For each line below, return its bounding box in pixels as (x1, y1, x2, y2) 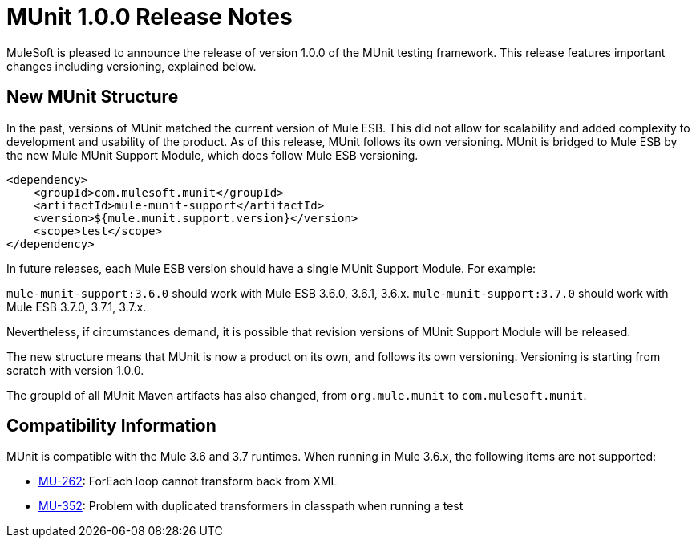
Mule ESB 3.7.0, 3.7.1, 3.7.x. (6, 299, 147, 314)
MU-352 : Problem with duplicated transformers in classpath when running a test (38, 499, 463, 514)
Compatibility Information (6, 416, 216, 436)
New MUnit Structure (6, 87, 179, 108)
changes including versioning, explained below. (6, 59, 257, 73)
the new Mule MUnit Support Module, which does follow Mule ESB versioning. (6, 148, 419, 162)
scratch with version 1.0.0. (6, 363, 144, 377)
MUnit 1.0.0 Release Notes (6, 3, 293, 30)
